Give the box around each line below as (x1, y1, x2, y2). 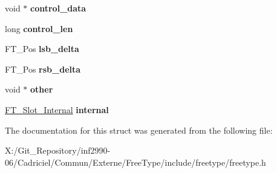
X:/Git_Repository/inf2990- (5, 144, 111, 157)
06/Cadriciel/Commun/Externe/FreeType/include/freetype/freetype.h (5, 155, 266, 168)
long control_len (5, 22, 73, 34)
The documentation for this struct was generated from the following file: (5, 123, 273, 136)
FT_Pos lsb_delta (5, 42, 79, 55)
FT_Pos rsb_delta (5, 62, 81, 75)
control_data (30, 2, 86, 14)
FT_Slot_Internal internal (5, 103, 109, 116)
